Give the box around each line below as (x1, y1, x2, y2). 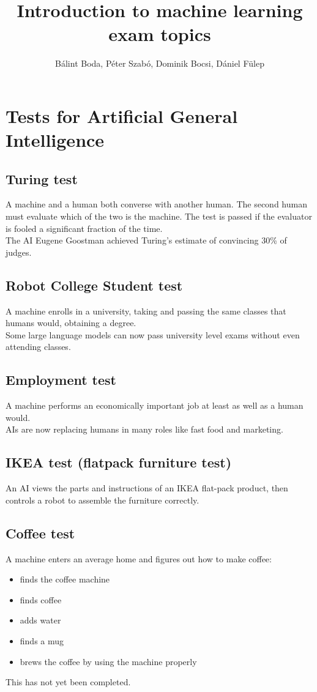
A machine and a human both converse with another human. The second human (6, 198, 307, 210)
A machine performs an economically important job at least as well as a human (6, 399, 304, 412)
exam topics (108, 21, 211, 47)
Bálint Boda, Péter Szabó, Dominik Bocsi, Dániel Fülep (55, 57, 264, 70)
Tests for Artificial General (6, 103, 238, 128)
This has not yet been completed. (6, 675, 131, 688)
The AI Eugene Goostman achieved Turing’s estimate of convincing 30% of (6, 234, 287, 247)
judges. (6, 245, 32, 258)
